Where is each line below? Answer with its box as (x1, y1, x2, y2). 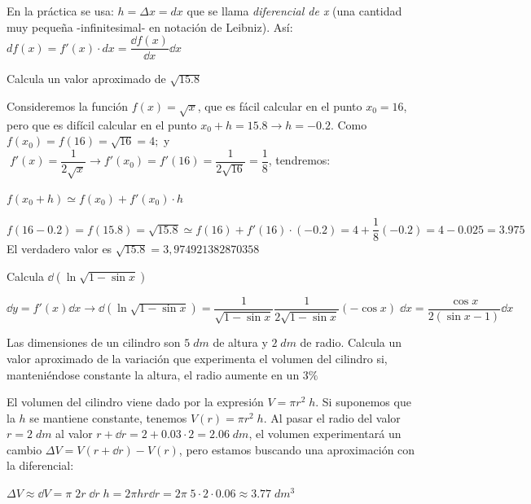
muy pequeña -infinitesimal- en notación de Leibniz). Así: (7, 18, 293, 35)
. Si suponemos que (315, 393, 411, 410)
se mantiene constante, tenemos (29, 409, 187, 426)
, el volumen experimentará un (248, 425, 402, 442)
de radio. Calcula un (300, 334, 402, 351)
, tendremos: (268, 151, 331, 169)
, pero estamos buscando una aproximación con (178, 440, 415, 458)
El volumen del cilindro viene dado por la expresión (7, 393, 264, 410)
